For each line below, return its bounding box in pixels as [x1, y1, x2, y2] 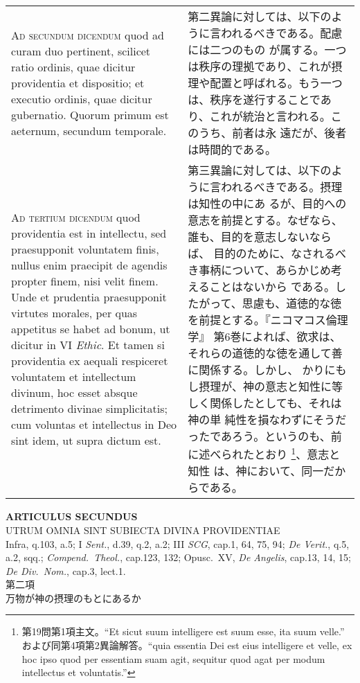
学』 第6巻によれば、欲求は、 [188, 328, 341, 344]
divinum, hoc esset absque [11, 384, 138, 400]
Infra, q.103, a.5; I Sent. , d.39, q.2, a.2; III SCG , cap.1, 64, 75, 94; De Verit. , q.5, [6, 536, 350, 551]
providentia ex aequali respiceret [11, 352, 168, 369]
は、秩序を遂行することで [188, 91, 321, 107]
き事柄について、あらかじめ [188, 262, 331, 278]
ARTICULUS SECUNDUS [6, 509, 138, 524]
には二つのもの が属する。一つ [188, 42, 347, 57]
